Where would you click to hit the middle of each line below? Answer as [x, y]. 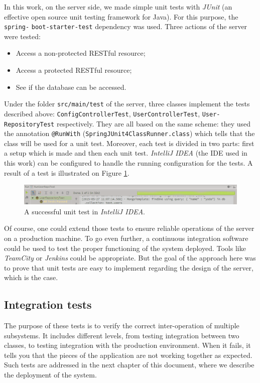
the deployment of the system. [50, 375]
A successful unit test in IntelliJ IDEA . [85, 211]
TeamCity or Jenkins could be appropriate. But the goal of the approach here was [130, 258]
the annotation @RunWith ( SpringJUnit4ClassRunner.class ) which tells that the [129, 133]
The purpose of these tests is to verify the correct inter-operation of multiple [122, 326]
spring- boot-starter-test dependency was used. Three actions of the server [126, 26]
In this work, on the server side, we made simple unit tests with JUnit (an [118, 7]
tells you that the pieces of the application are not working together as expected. [128, 355]
